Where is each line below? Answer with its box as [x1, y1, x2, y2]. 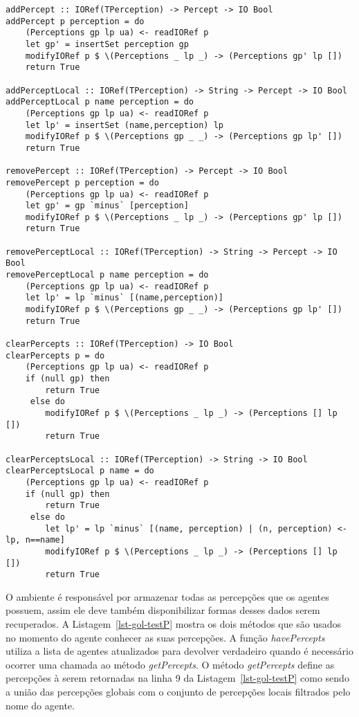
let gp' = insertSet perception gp [25, 39, 189, 49]
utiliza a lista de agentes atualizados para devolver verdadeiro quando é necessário [6, 644, 354, 658]
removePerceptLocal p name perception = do [6, 270, 209, 280]
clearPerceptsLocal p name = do [6, 466, 154, 476]
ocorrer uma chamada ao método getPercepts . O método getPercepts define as [6, 657, 335, 671]
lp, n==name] [6, 535, 65, 545]
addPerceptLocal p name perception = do [6, 97, 194, 107]
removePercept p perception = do [6, 177, 159, 188]
